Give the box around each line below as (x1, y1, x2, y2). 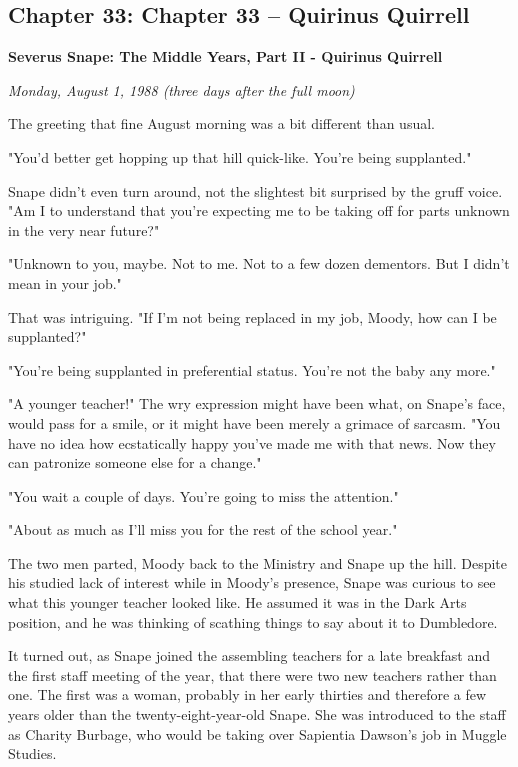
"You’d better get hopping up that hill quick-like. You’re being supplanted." (8, 146, 472, 167)
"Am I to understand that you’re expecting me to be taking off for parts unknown (8, 200, 510, 221)
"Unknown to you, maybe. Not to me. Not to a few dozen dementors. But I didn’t (8, 253, 510, 274)
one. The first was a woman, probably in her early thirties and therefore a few (8, 684, 487, 705)
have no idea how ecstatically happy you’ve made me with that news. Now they (8, 432, 496, 453)
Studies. (8, 743, 57, 764)
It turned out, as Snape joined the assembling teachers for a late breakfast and (8, 645, 490, 666)
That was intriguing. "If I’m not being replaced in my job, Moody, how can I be (8, 306, 497, 327)
